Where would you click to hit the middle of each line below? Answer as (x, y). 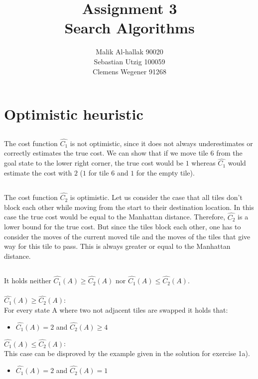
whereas (203, 163)
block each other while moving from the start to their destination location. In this (129, 207)
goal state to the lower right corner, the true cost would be (94, 163)
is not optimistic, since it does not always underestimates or (161, 143)
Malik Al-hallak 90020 (129, 52)
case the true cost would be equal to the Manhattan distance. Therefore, (115, 217)
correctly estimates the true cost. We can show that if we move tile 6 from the (123, 153)
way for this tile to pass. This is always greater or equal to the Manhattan (117, 246)
